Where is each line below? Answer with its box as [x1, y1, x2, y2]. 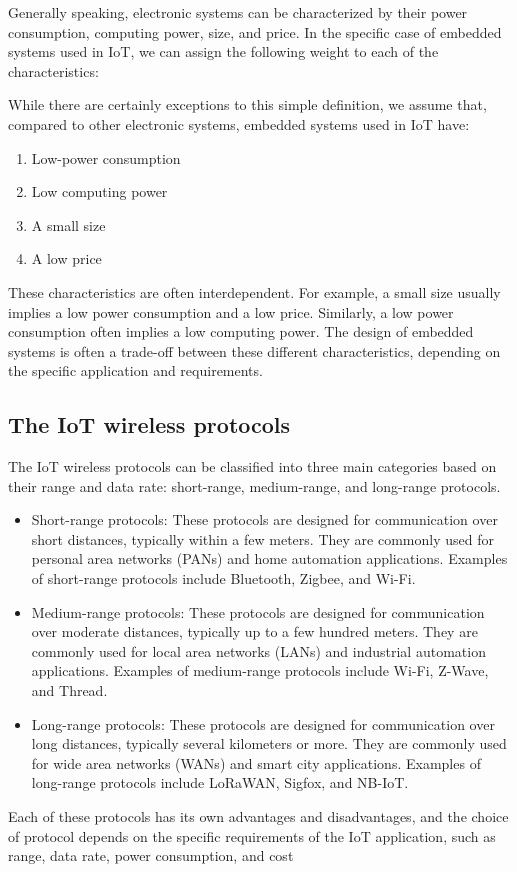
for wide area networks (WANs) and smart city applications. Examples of [31, 752, 481, 773]
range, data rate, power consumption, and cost [8, 845, 294, 866]
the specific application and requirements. [8, 360, 263, 381]
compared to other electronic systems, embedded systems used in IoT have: [8, 113, 470, 134]
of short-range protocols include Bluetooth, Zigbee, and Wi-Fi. [31, 568, 416, 589]
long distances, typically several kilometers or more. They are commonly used [31, 733, 507, 754]
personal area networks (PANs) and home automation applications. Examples [31, 548, 508, 569]
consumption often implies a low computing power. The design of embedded [8, 321, 474, 342]
